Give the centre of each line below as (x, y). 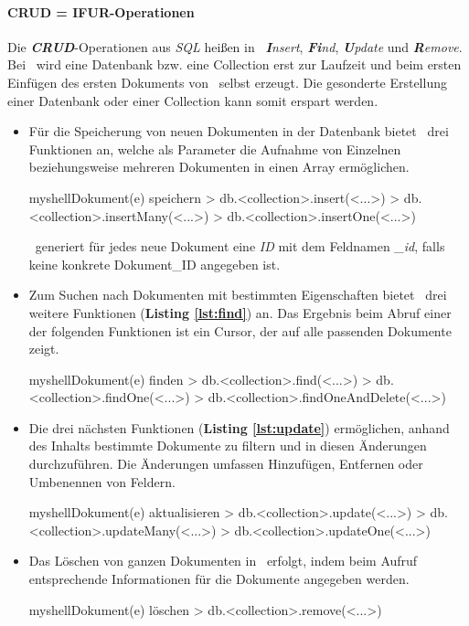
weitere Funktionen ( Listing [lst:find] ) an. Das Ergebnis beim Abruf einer (240, 312)
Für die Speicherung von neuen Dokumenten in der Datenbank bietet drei (239, 131)
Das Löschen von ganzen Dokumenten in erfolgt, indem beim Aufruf (223, 561)
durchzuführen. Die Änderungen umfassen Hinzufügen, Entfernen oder (226, 464)
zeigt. (44, 349)
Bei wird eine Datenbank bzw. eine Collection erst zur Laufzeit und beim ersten (234, 64)
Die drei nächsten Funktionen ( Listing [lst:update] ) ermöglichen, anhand (239, 427)
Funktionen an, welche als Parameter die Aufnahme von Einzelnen (215, 149)
